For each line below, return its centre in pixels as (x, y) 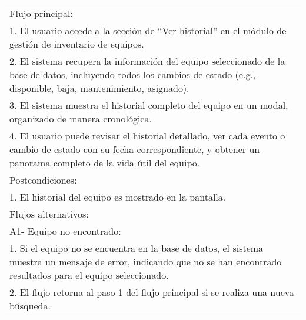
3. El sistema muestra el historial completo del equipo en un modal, (149, 105)
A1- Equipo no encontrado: (65, 231)
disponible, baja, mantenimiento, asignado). (99, 88)
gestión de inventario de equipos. (77, 44)
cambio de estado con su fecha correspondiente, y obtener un (135, 149)
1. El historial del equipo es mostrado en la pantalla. (118, 197)
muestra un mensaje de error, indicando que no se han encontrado (146, 261)
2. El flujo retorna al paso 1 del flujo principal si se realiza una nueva (152, 292)
